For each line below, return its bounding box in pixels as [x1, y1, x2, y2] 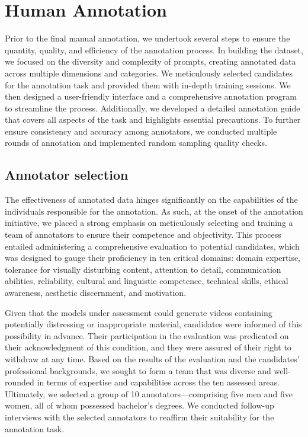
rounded [5, 376, 34, 388]
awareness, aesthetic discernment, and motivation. [5, 286, 187, 299]
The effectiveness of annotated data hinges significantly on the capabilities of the [5, 193, 298, 206]
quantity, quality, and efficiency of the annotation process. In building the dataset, [5, 43, 303, 56]
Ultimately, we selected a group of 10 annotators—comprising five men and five [5, 387, 293, 400]
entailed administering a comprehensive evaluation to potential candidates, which [5, 240, 300, 252]
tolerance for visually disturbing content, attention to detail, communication [5, 263, 281, 275]
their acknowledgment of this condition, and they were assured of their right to [5, 341, 291, 353]
